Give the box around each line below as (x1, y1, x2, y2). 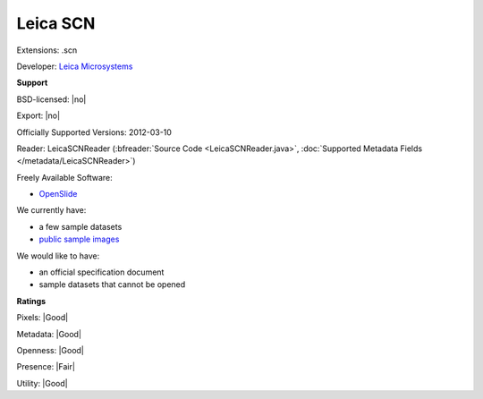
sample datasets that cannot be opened (38, 279, 186, 290)
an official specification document (38, 267, 165, 277)
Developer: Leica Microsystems (16, 61, 133, 72)
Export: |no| (16, 110, 61, 121)
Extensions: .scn (16, 45, 78, 55)
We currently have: (16, 205, 87, 216)
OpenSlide (38, 189, 78, 199)
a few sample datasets (38, 221, 123, 232)
